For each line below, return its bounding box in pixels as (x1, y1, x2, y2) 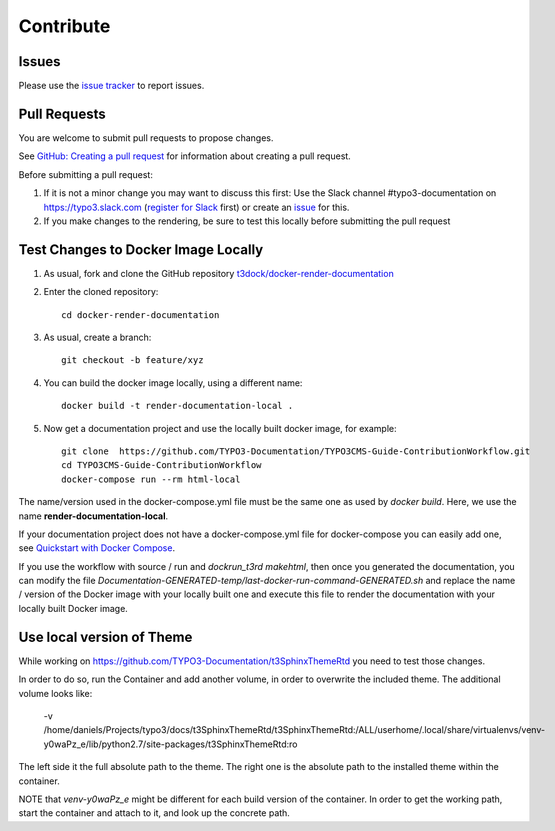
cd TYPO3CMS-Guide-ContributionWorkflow (61, 460, 262, 471)
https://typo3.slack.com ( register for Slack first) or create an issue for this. (43, 201, 350, 213)
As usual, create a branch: (43, 331, 152, 343)
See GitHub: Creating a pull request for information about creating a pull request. (18, 150, 352, 162)
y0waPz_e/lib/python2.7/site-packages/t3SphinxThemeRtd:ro (43, 738, 298, 750)
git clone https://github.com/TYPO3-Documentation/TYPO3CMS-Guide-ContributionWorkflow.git (61, 445, 531, 457)
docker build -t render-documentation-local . (61, 400, 294, 412)
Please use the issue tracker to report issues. (18, 80, 205, 92)
